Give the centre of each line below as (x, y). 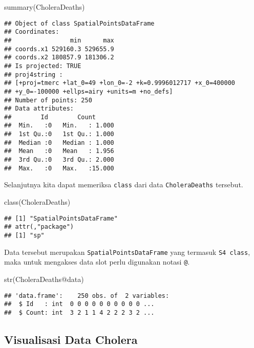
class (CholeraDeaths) (37, 202)
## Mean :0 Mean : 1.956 (59, 151)
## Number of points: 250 (48, 100)
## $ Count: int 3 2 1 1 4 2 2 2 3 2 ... (79, 312)
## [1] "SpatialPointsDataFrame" (61, 218)
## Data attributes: (39, 109)
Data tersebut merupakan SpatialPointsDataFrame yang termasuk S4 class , (127, 252)
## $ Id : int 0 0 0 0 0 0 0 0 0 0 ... (79, 304)
